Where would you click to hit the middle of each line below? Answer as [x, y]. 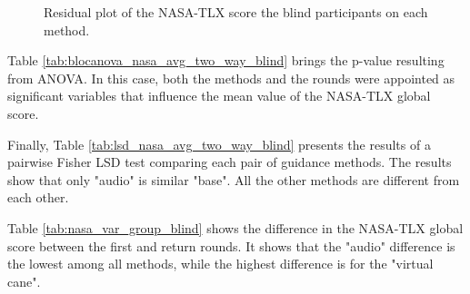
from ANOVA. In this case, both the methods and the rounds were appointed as [231, 78]
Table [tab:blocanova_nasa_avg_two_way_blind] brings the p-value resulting [226, 60]
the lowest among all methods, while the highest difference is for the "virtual [220, 264]
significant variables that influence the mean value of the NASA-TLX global [219, 96]
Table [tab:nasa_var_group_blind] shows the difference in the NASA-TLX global [235, 227]
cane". [24, 281]
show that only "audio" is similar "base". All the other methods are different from [234, 179]
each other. [38, 197]
